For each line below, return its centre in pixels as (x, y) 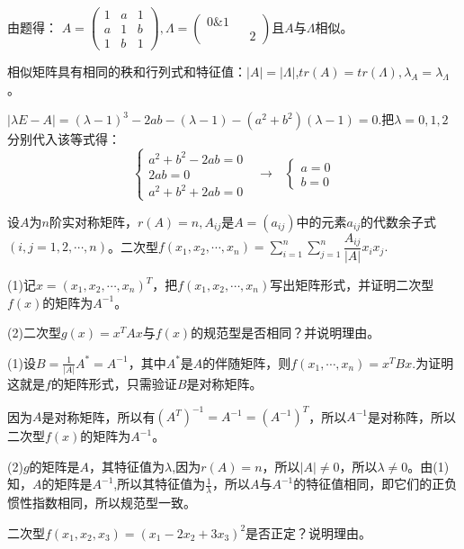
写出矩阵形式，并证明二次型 (352, 285)
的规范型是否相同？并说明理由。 (286, 333)
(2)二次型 (34, 333)
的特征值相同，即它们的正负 (375, 484)
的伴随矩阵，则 (247, 362)
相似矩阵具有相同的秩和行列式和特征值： (127, 72)
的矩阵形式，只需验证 (114, 384)
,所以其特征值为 (160, 484)
